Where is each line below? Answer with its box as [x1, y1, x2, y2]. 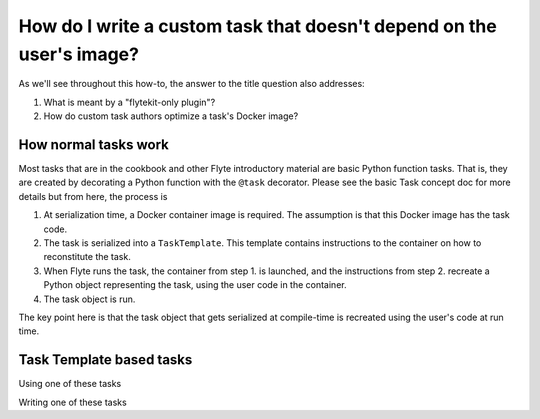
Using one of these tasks [18, 378, 122, 390]
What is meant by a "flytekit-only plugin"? [43, 96, 216, 108]
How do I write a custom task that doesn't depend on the [18, 15, 497, 37]
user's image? [18, 43, 140, 65]
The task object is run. [43, 293, 136, 305]
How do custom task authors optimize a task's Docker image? [43, 110, 299, 122]
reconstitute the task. [43, 251, 132, 263]
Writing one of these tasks [18, 396, 127, 408]
